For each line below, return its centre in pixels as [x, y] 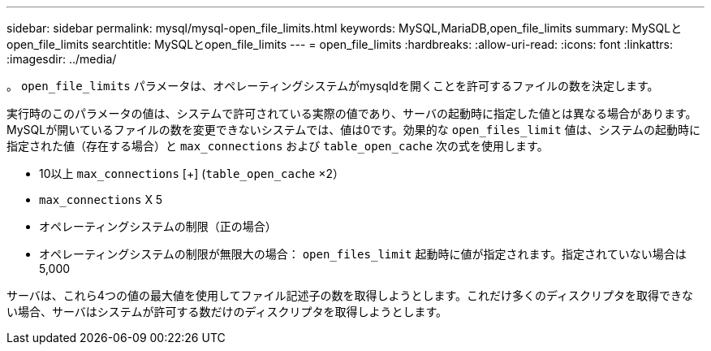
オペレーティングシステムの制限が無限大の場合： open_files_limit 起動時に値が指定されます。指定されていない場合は [363, 254]
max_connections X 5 [101, 199]
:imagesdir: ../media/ [62, 59]
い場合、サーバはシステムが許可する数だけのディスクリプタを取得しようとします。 [227, 312]
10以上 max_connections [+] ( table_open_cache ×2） [192, 173]
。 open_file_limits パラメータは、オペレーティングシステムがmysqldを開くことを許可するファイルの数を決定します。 [333, 86]
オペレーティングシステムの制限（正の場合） [158, 226]
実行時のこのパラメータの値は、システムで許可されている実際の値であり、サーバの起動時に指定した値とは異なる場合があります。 [352, 113]
